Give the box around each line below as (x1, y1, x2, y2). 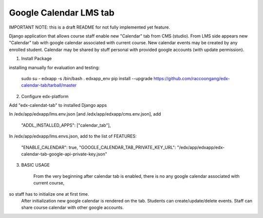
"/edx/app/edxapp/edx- (177, 144, 225, 150)
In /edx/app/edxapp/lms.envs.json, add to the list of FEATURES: (9, 134, 137, 139)
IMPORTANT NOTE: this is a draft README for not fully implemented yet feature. (9, 24, 170, 30)
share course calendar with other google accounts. (21, 204, 124, 211)
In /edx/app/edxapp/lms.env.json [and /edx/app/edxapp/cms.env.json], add (9, 111, 161, 117)
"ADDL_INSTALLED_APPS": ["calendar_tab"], (21, 122, 111, 128)
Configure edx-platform (21, 93, 69, 99)
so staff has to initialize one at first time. (9, 191, 90, 197)
